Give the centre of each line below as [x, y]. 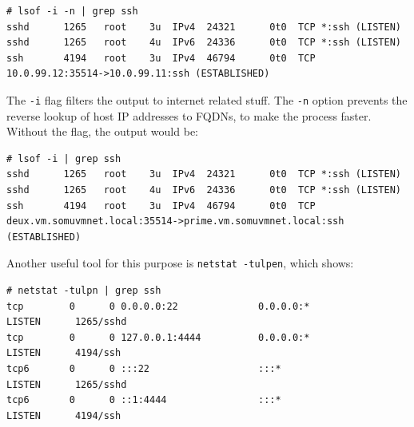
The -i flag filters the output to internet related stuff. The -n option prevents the [207, 99]
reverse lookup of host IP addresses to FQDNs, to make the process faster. [189, 115]
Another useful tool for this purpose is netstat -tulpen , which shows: [180, 263]
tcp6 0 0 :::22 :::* [144, 369]
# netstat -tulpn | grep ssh [84, 291]
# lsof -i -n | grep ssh [72, 11]
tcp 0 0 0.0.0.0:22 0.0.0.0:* [158, 306]
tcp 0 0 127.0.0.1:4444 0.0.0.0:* [158, 337]
